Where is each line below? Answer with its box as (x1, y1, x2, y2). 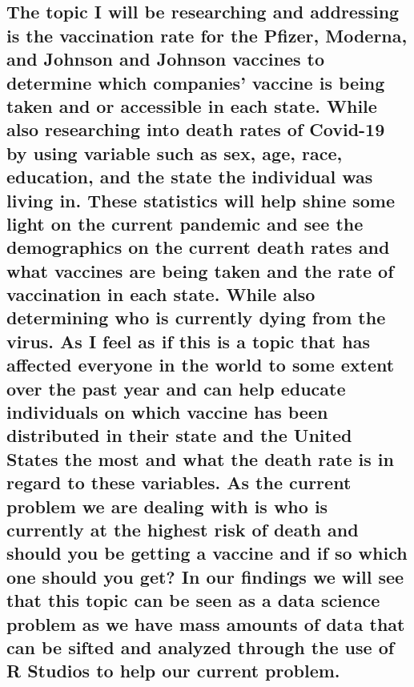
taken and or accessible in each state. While (6, 93, 377, 118)
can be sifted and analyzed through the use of (6, 634, 395, 659)
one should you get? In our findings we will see (6, 564, 404, 589)
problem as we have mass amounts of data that (6, 611, 405, 636)
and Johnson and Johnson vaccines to (6, 46, 324, 71)
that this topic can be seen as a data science (6, 588, 380, 613)
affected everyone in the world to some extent (6, 352, 395, 377)
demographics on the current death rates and (6, 235, 390, 259)
